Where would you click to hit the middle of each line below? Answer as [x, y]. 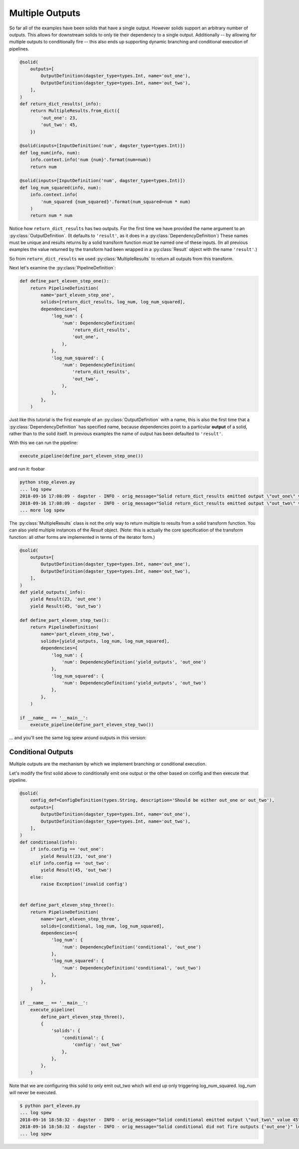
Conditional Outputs [41, 752]
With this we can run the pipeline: [44, 443]
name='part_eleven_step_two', [77, 634]
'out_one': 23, [59, 118]
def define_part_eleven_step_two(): [65, 620]
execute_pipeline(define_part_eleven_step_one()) [81, 456]
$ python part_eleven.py [50, 1106]
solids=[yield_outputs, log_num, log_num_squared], [105, 641]
